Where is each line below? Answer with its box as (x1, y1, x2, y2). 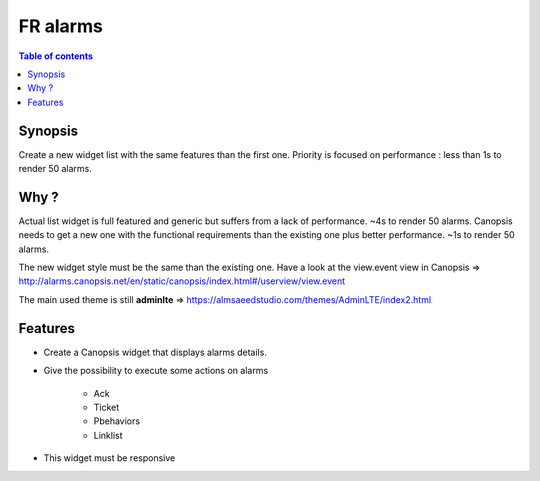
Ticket (93, 401, 120, 413)
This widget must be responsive (43, 452, 176, 464)
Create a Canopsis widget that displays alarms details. (43, 346, 267, 358)
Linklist (93, 429, 124, 441)
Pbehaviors (93, 415, 140, 427)
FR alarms (18, 15, 104, 37)
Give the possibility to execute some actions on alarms (43, 365, 269, 377)
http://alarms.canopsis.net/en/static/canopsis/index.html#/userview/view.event (18, 275, 346, 287)
